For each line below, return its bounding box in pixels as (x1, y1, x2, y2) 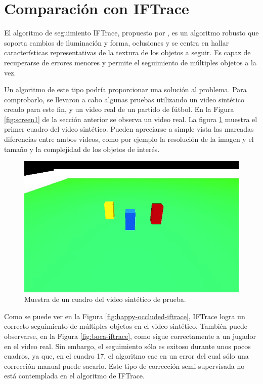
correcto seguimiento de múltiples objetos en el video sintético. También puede (4, 321, 248, 331)
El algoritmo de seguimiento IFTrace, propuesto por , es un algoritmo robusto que (4, 27, 259, 38)
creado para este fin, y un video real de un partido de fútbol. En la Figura (4, 104, 234, 114)
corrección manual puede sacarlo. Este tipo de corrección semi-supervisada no (4, 360, 245, 371)
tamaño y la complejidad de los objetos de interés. (4, 143, 160, 154)
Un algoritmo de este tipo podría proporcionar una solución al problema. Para (4, 84, 247, 95)
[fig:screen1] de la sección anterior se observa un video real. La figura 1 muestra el (4, 113, 257, 124)
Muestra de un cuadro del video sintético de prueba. (24, 294, 186, 304)
